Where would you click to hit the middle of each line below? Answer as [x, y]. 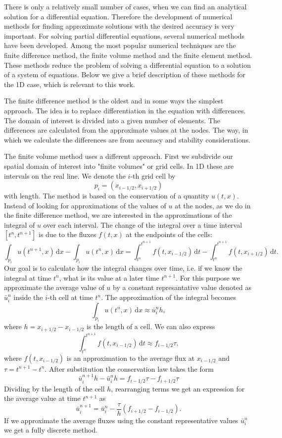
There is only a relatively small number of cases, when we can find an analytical [125, 6]
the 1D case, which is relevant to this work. [70, 84]
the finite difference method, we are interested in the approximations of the [118, 215]
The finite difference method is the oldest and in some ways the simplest [114, 101]
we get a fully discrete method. [51, 430]
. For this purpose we [208, 277]
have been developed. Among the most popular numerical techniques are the [120, 45]
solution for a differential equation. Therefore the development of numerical [118, 16]
